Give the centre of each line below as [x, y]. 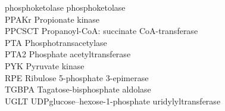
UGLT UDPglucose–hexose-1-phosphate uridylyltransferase [113, 101]
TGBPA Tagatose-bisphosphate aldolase [78, 89]
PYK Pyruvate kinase [45, 65]
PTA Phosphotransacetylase [56, 42]
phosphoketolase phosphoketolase [65, 7]
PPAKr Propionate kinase [52, 19]
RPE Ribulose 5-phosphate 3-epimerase [77, 77]
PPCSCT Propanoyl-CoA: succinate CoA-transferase [101, 31]
